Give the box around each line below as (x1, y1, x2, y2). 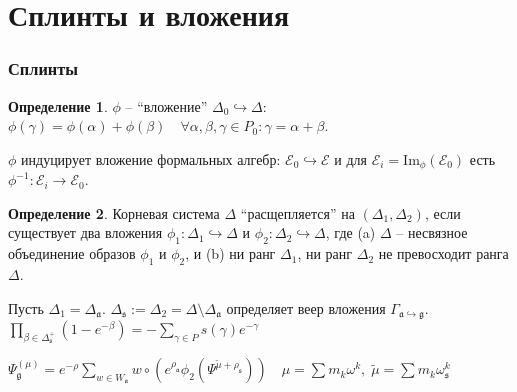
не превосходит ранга (378, 243, 509, 264)
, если (424, 202, 461, 223)
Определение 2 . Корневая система (8, 202, 220, 223)
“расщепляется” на (240, 202, 355, 223)
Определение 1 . (8, 95, 108, 116)
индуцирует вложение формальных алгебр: (21, 148, 281, 169)
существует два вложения (8, 222, 163, 243)
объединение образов (8, 243, 136, 264)
